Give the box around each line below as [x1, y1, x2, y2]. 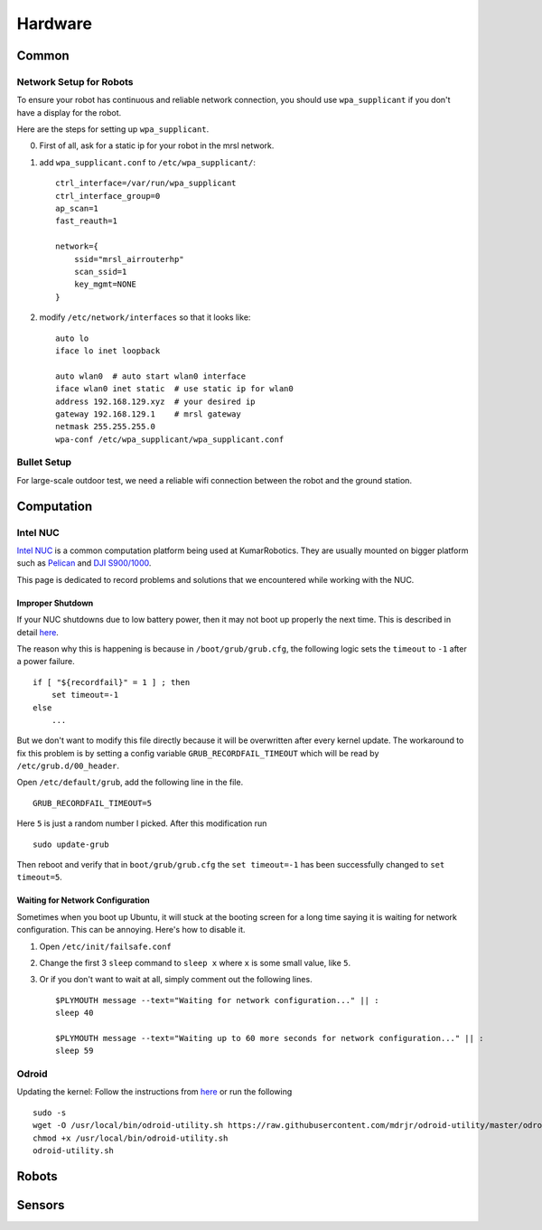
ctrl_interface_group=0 [55, 191, 161, 201]
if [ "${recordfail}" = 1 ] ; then [33, 677, 191, 687]
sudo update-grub [33, 839, 109, 850]
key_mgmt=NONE [73, 279, 137, 289]
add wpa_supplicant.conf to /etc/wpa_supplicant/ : [39, 156, 257, 167]
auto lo [55, 333, 89, 343]
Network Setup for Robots [16, 75, 135, 88]
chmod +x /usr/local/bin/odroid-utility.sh [33, 1132, 229, 1143]
